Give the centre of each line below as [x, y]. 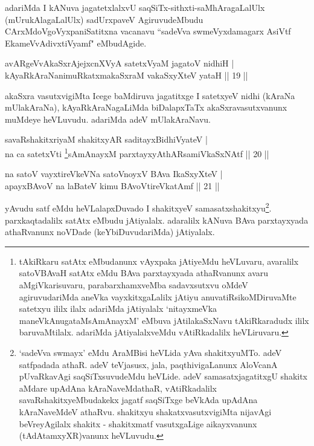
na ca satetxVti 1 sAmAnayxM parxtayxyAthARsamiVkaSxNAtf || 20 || [137, 152]
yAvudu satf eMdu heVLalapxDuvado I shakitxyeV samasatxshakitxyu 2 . [138, 207]
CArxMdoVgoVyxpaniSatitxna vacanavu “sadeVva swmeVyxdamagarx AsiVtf [148, 31]
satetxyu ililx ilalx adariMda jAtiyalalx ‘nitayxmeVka [118, 309]
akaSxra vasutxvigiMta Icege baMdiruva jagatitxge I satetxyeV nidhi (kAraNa [150, 95]
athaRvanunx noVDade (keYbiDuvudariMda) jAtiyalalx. [110, 232]
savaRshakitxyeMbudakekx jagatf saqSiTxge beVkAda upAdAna [138, 400]
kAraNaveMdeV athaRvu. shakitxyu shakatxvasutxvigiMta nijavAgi [145, 411]
